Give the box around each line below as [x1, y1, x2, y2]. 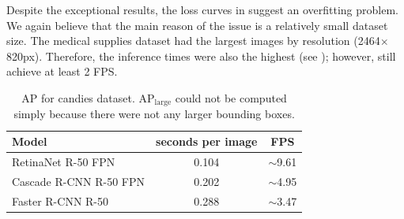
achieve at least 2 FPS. [6, 63, 118, 80]
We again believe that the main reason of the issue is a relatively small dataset [6, 17, 388, 33]
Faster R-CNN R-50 [12, 192, 109, 209]
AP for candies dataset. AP [21, 89, 155, 106]
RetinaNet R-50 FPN [12, 153, 115, 169]
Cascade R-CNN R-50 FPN [12, 173, 145, 189]
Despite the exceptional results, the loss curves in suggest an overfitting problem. [6, 2, 398, 17]
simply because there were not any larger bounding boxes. [13, 106, 295, 122]
